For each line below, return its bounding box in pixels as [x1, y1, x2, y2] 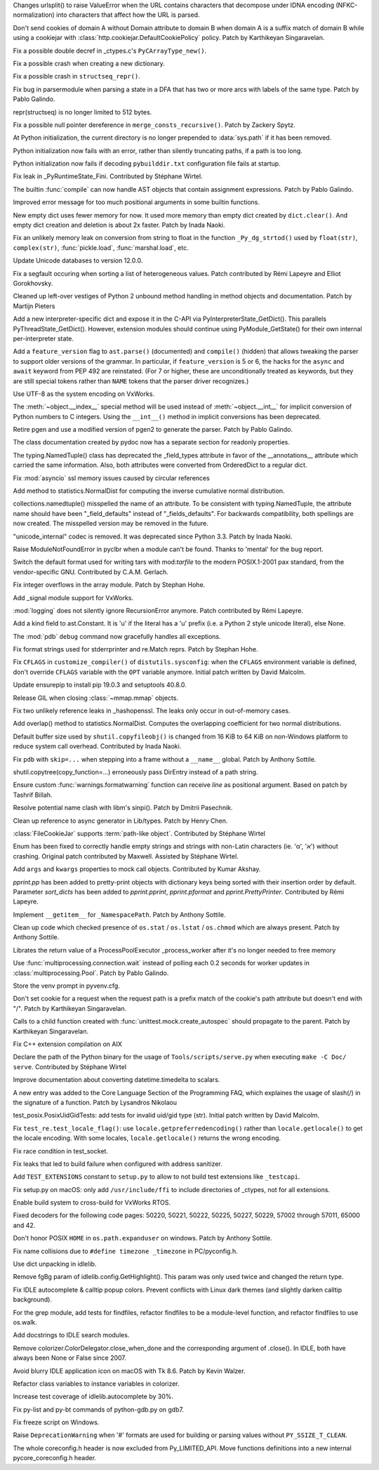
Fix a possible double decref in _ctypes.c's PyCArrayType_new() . [13, 46, 207, 55]
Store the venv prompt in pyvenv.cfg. [13, 981, 121, 990]
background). [13, 1295, 53, 1304]
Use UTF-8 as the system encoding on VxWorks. [13, 390, 154, 398]
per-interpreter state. [13, 334, 74, 343]
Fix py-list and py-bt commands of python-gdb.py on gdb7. [13, 1405, 184, 1414]
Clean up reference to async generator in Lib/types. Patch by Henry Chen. [13, 816, 228, 825]
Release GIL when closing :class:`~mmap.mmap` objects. [13, 694, 179, 702]
